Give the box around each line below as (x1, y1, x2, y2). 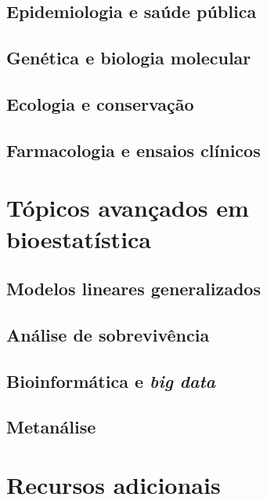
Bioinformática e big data (6, 368, 215, 393)
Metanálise (6, 415, 96, 439)
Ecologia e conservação (6, 91, 194, 115)
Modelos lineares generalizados (6, 276, 261, 301)
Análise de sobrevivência (6, 322, 210, 346)
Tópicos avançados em (6, 192, 249, 224)
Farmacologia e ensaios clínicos (6, 137, 261, 162)
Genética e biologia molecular (6, 46, 251, 70)
